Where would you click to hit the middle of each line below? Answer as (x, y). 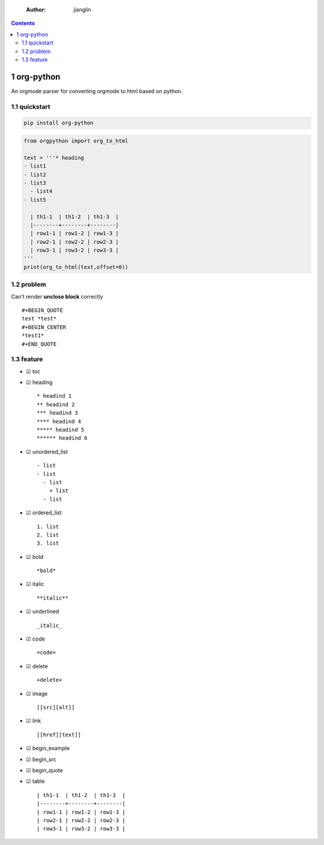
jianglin (82, 10)
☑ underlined (43, 612)
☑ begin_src (41, 759)
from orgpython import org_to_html (76, 141)
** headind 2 (56, 404)
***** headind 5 (61, 430)
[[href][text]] (59, 734)
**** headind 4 (59, 421)
